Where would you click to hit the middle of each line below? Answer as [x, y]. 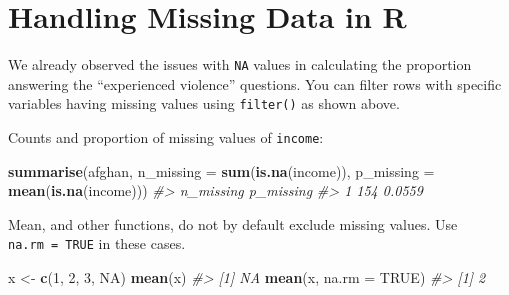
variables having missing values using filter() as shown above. [204, 103]
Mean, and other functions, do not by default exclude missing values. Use [233, 223]
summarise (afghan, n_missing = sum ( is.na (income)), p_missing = [221, 170]
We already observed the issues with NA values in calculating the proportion [240, 64]
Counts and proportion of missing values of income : [166, 137]
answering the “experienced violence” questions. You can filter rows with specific [255, 83]
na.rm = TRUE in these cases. [97, 243]
